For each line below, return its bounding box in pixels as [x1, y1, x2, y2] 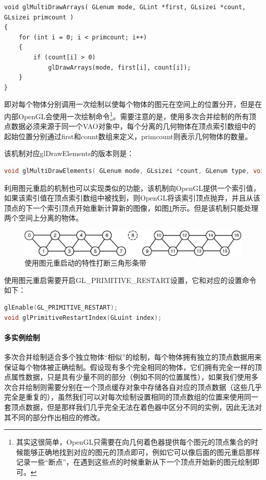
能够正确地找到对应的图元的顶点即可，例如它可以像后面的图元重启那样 [23, 446, 260, 457]
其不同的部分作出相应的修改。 [4, 411, 104, 422]
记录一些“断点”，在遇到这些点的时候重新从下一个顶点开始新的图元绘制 [16, 456, 253, 467]
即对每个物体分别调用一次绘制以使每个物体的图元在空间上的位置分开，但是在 [4, 99, 262, 110]
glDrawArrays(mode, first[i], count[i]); [48, 63, 191, 71]
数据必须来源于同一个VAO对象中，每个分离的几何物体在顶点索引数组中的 [11, 121, 256, 132]
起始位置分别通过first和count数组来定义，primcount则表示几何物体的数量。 [4, 130, 252, 141]
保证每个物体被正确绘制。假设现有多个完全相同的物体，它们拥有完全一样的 [4, 361, 255, 372]
